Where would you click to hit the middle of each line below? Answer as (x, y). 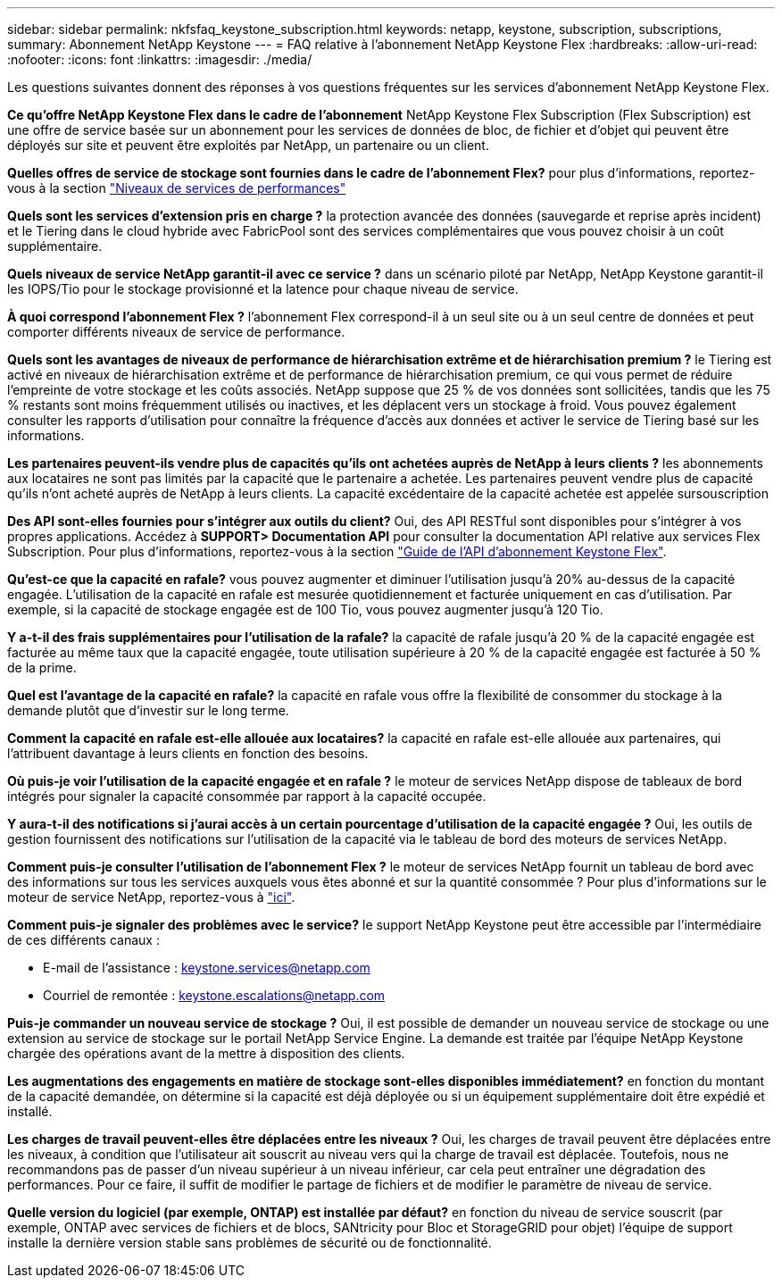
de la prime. (42, 668)
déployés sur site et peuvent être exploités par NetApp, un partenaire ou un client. (248, 145)
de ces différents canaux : (83, 940)
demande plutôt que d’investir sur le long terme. (148, 710)
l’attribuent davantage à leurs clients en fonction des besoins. (188, 753)
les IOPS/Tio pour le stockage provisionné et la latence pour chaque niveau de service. (263, 289)
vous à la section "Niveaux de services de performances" (177, 188)
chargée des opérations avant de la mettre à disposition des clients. (206, 1053)
